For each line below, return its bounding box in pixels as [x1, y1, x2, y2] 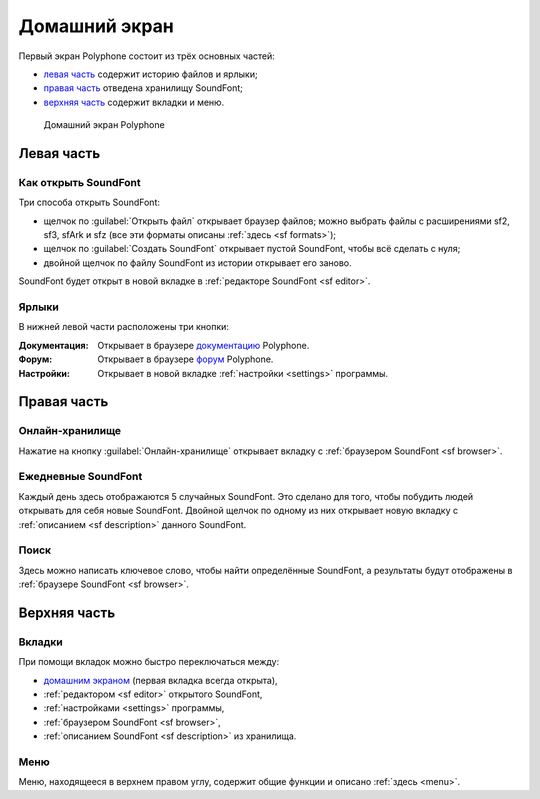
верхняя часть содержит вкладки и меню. [43, 96, 225, 108]
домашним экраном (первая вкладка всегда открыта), [43, 674, 279, 686]
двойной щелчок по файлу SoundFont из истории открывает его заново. [43, 256, 352, 269]
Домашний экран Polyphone [43, 119, 165, 131]
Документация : [18, 339, 89, 351]
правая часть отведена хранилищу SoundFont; [43, 82, 244, 94]
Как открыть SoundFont [18, 175, 141, 189]
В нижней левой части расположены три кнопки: [18, 321, 230, 333]
